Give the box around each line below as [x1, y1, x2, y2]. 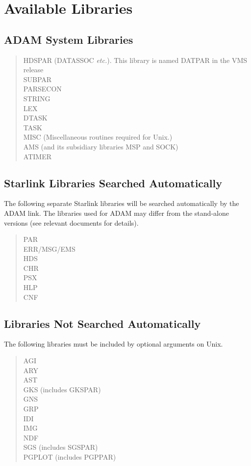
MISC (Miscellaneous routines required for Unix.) [23, 132, 173, 142]
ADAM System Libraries [4, 31, 133, 47]
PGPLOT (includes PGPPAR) [23, 451, 116, 462]
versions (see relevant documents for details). [4, 217, 139, 228]
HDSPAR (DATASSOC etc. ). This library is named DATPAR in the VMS [23, 55, 248, 65]
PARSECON [23, 84, 62, 94]
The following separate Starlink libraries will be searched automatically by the [4, 198, 239, 208]
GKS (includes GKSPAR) [23, 384, 101, 394]
